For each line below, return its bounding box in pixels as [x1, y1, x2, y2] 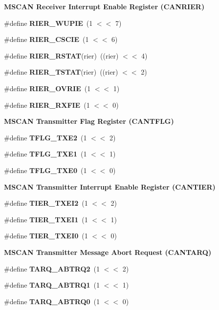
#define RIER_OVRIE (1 [4, 83, 91, 93]
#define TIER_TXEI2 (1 [4, 198, 88, 208]
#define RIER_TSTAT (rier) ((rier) [4, 67, 118, 77]
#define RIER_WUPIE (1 [4, 18, 93, 28]
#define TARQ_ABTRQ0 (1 [4, 296, 100, 306]
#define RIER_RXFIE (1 [4, 99, 90, 110]
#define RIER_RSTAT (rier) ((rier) [4, 50, 119, 60]
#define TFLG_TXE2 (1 [4, 132, 87, 142]
